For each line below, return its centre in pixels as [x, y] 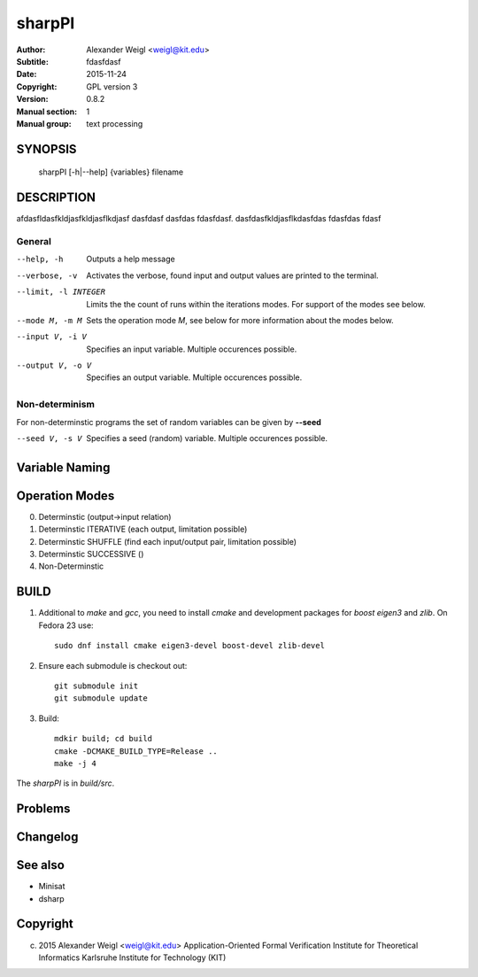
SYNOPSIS [46, 149]
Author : [31, 50]
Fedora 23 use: [66, 625]
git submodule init [96, 686]
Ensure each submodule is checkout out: [113, 665]
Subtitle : [32, 61]
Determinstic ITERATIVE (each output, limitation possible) [143, 529]
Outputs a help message [131, 259]
